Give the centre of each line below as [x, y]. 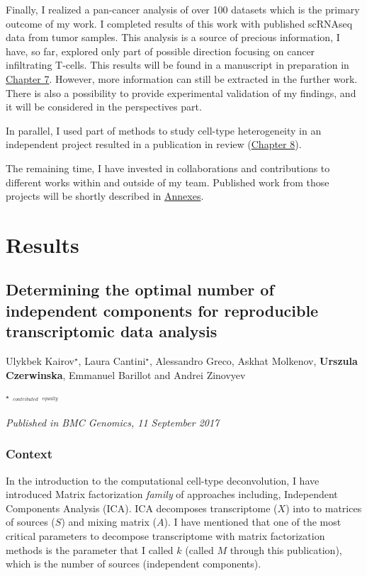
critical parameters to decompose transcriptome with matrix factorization [165, 536]
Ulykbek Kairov [40, 361]
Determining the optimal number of [140, 289]
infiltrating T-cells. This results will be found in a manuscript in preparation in [177, 65]
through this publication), [286, 549]
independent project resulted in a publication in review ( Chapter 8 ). [154, 144]
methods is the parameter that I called [90, 549]
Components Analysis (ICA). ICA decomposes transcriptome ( [142, 508]
